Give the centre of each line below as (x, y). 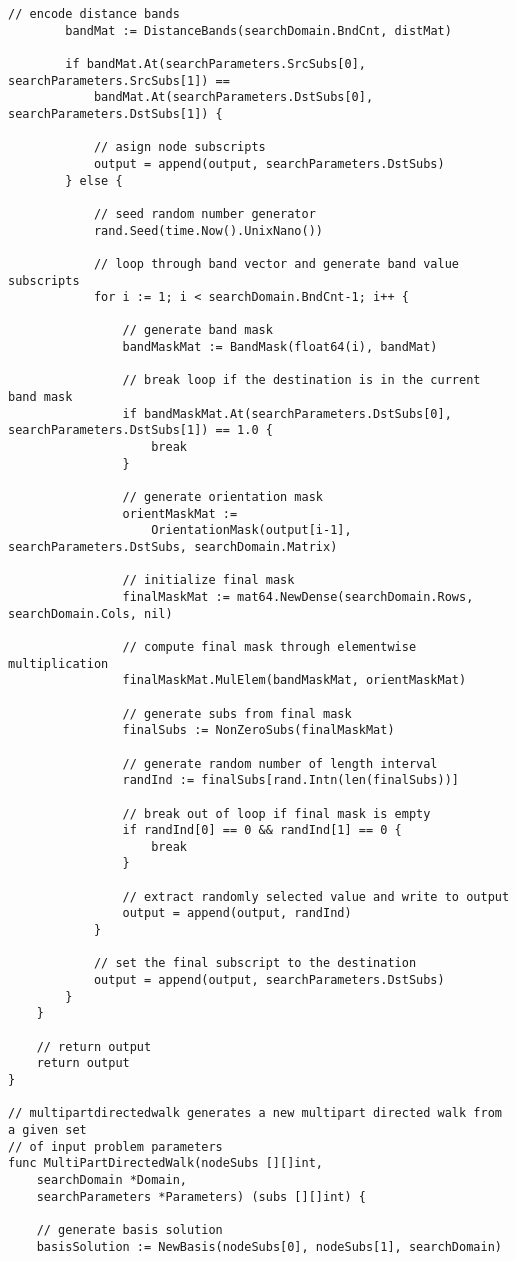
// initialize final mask (208, 580)
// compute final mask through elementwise (269, 646)
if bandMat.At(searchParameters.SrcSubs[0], (215, 63)
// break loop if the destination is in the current (301, 380)
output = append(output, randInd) (237, 913)
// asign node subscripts (179, 147)
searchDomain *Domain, (111, 1179)
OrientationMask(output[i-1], (251, 530)
